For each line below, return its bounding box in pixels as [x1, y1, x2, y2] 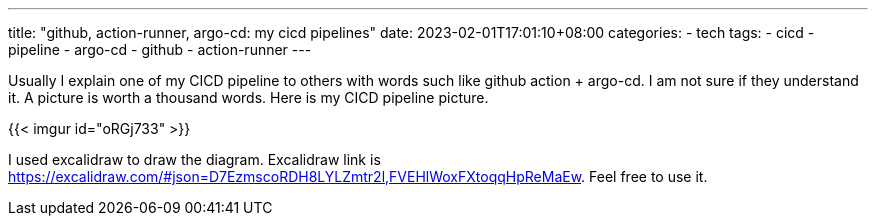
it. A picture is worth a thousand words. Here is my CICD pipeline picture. [8, 89, 489, 106]
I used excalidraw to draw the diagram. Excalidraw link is [8, 151, 381, 168]
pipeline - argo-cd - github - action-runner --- [8, 41, 312, 58]
